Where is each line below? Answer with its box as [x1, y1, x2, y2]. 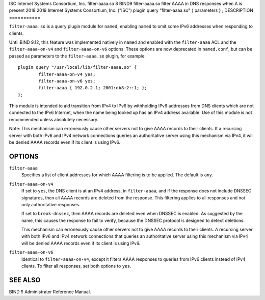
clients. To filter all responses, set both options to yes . [21, 263, 132, 269]
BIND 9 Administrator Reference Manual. [9, 289, 91, 295]
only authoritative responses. [21, 201, 80, 207]
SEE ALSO [9, 275, 41, 284]
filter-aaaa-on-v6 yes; [38, 78, 96, 83]
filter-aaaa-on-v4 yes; [38, 71, 96, 77]
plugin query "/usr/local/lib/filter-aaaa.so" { [18, 64, 137, 70]
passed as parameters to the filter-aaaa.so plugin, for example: [9, 53, 146, 59]
